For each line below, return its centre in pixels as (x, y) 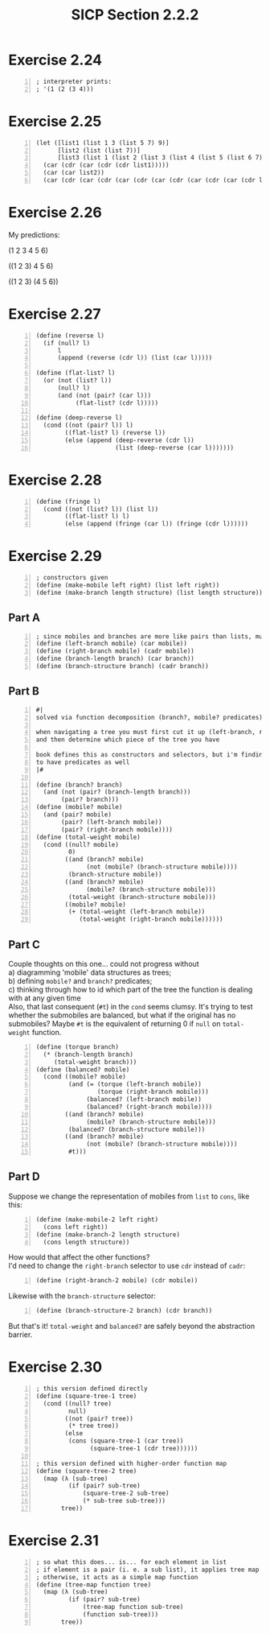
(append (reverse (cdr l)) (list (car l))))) (135, 358)
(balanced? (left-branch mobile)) (144, 1100)
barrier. (20, 1335)
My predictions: (34, 234)
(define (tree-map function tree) (94, 1584)
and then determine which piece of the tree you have (128, 740)
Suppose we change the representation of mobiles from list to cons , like (129, 1196)
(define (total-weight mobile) (88, 837)
